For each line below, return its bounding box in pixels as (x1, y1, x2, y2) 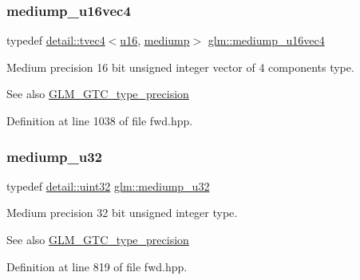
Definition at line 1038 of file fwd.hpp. (6, 112, 193, 128)
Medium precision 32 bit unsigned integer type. (6, 204, 238, 221)
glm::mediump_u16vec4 (208, 32, 325, 49)
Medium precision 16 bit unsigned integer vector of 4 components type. (6, 58, 354, 75)
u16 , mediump (120, 32, 190, 49)
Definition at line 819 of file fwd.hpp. (6, 258, 188, 274)
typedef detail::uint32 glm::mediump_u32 (6, 177, 210, 194)
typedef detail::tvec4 (6, 32, 105, 49)
